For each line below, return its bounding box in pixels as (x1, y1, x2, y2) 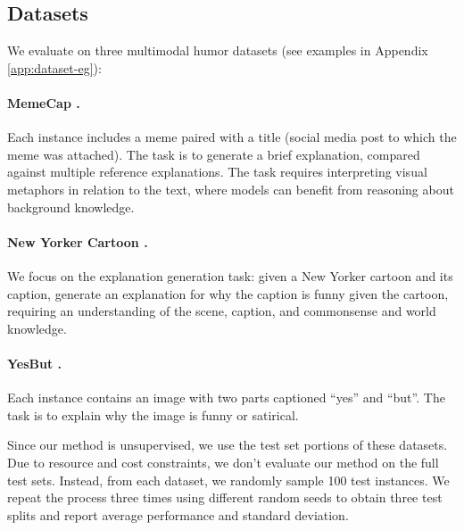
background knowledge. (7, 197, 135, 216)
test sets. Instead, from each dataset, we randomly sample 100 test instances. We (7, 470, 450, 489)
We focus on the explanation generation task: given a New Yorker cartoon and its (7, 266, 453, 285)
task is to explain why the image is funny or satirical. (7, 405, 299, 424)
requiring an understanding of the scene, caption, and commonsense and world (7, 302, 436, 320)
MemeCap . (7, 93, 80, 112)
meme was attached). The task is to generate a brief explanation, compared (7, 145, 420, 163)
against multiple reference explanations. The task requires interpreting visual (7, 162, 427, 181)
